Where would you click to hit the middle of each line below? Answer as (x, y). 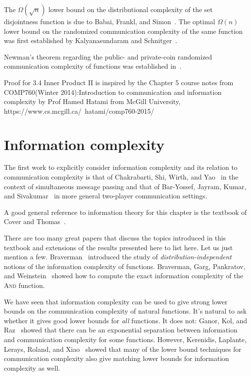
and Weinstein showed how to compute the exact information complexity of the (124, 276)
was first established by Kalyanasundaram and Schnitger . (91, 40)
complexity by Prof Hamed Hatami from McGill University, (92, 101)
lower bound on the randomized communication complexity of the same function (123, 31)
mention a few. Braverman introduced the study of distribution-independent (118, 257)
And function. (24, 285)
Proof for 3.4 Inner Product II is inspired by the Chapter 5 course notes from (119, 82)
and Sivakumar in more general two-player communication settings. (106, 196)
